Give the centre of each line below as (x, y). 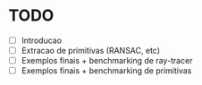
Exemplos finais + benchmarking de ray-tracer (107, 61)
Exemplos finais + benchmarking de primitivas (106, 71)
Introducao (42, 40)
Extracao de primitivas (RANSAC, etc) (91, 51)
